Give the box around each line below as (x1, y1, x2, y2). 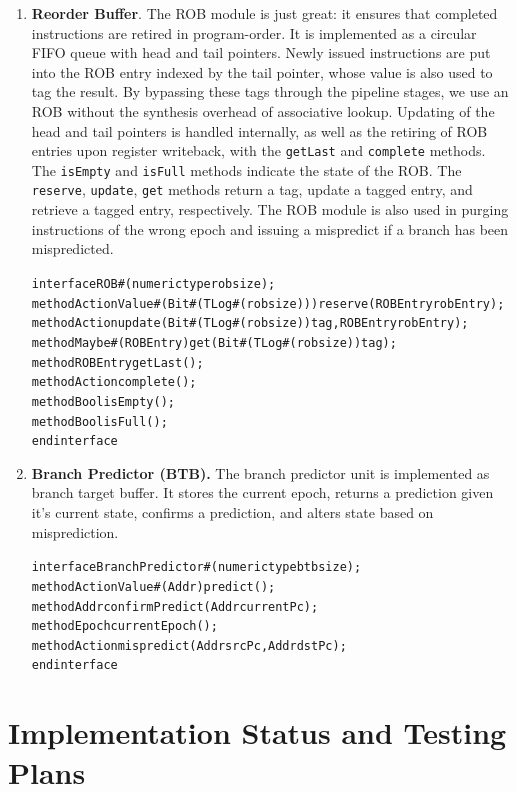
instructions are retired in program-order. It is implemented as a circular (31, 22, 477, 43)
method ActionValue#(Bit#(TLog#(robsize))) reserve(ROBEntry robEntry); (31, 296, 505, 311)
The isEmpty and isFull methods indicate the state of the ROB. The (31, 159, 462, 180)
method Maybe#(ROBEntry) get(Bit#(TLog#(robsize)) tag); (31, 335, 397, 350)
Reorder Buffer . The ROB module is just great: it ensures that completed (31, 3, 498, 23)
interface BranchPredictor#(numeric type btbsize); (31, 560, 362, 575)
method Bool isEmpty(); (31, 394, 175, 409)
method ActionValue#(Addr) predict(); (31, 579, 276, 594)
